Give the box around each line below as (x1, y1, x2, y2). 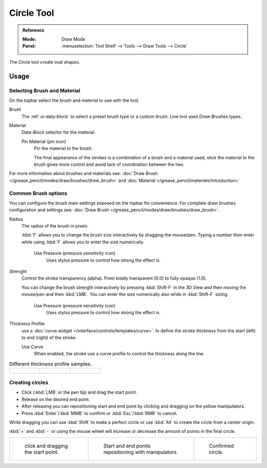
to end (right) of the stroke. (21, 334, 77, 341)
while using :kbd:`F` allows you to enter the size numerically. (21, 239, 144, 245)
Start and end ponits (103, 442, 151, 449)
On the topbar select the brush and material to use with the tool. (9, 97, 139, 103)
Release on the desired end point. (21, 396, 90, 402)
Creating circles (9, 379, 48, 386)
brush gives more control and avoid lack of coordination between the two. (34, 161, 185, 167)
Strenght (9, 269, 27, 275)
